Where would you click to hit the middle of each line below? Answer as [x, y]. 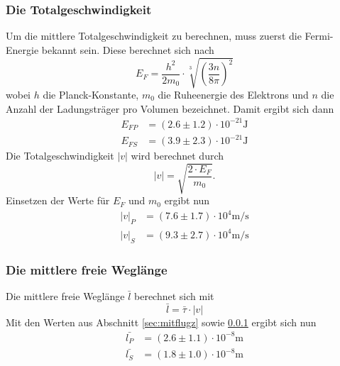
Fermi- [319, 36]
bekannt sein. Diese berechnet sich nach [128, 49]
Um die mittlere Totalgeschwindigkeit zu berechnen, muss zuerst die [154, 36]
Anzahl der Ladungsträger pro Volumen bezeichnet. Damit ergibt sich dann [170, 108]
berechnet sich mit [174, 295]
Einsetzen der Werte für [58, 200]
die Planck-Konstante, [91, 94]
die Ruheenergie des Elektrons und [233, 94]
